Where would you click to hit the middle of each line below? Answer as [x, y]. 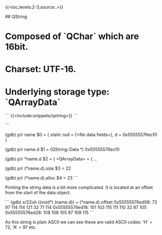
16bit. [17, 47]
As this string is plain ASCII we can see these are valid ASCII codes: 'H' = [79, 222]
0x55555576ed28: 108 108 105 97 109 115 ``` [50, 212]
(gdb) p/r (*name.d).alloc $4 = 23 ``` [42, 178]
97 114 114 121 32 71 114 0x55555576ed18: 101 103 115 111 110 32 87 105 [76, 208]
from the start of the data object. [38, 193]
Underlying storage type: [57, 91]
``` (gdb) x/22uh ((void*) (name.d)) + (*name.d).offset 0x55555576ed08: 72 [81, 202]
